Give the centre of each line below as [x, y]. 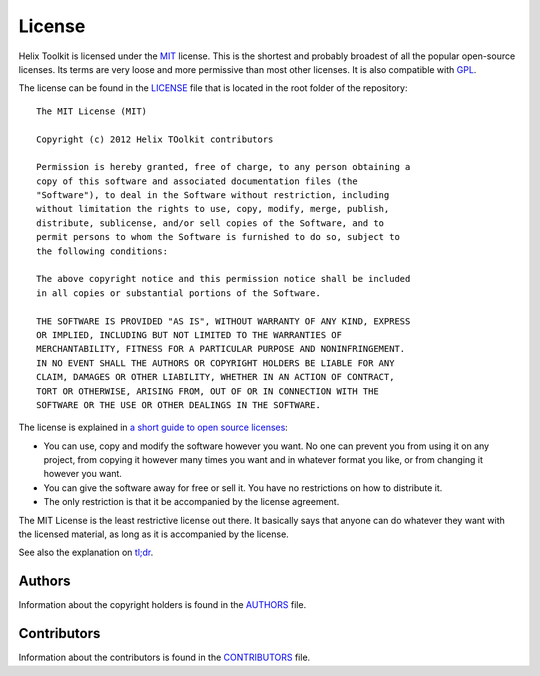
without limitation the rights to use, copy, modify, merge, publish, [213, 209]
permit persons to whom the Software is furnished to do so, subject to [218, 237]
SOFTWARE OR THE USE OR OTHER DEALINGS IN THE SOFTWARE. [179, 404]
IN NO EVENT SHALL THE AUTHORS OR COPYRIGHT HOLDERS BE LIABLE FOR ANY [215, 363]
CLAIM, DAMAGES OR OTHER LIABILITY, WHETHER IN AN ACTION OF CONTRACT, [215, 377]
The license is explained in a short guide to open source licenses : [153, 427]
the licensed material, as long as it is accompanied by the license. [153, 534]
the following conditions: [102, 251]
